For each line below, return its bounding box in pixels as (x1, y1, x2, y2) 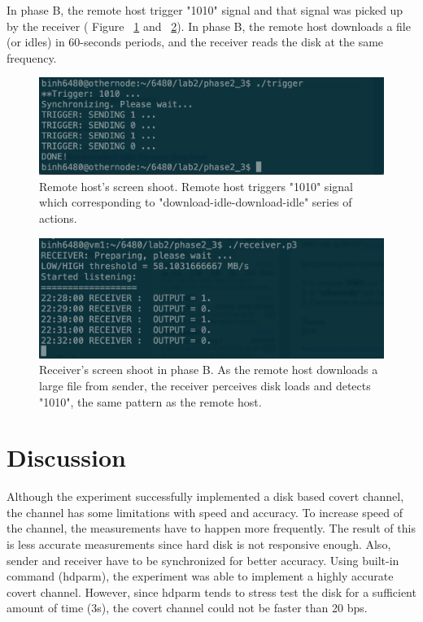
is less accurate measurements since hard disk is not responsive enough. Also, (7, 536, 391, 553)
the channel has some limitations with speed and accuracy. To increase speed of (7, 503, 403, 520)
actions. (39, 209, 77, 226)
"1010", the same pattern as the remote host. (39, 393, 262, 410)
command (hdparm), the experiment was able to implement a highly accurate (7, 568, 394, 585)
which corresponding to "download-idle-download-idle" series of (39, 194, 352, 211)
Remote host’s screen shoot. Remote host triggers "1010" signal (39, 177, 353, 194)
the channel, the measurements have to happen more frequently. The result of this (7, 520, 416, 537)
